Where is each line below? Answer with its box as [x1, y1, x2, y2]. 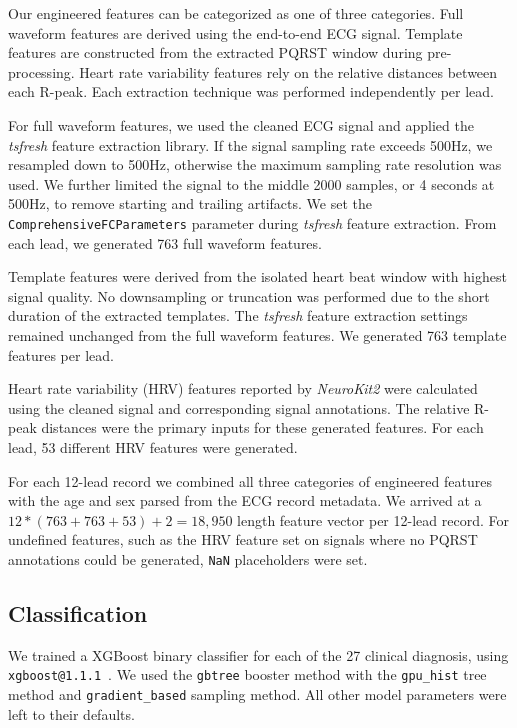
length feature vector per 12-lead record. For [237, 509, 509, 530]
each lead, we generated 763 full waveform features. [8, 232, 322, 253]
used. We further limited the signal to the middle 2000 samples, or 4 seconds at [8, 173, 495, 194]
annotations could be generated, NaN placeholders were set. [8, 548, 368, 569]
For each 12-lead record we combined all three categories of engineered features [8, 470, 492, 491]
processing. [8, 61, 75, 82]
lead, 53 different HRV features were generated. [8, 436, 298, 457]
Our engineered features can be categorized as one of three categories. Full [8, 3, 464, 23]
